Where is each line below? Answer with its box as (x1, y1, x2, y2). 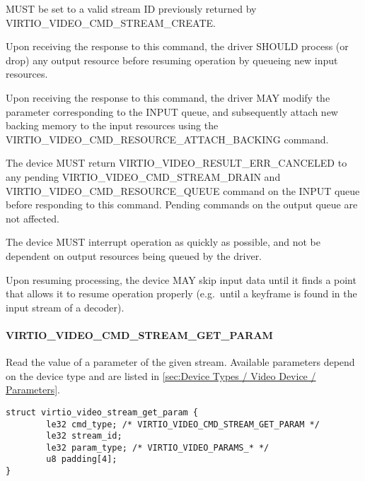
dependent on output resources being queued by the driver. (6, 248, 262, 263)
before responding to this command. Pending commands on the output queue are (6, 197, 358, 212)
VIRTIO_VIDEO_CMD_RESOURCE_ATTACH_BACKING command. (6, 131, 329, 146)
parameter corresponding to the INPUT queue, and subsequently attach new (6, 104, 338, 119)
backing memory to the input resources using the (6, 118, 219, 133)
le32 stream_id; (46, 431, 122, 441)
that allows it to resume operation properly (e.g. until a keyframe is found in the (6, 286, 357, 301)
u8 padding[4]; (46, 454, 117, 465)
